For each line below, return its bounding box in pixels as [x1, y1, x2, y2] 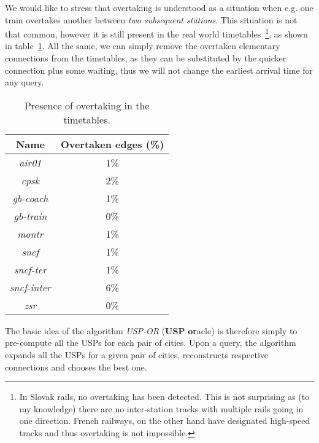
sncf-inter [10, 280, 51, 294]
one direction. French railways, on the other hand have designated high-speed [19, 414, 310, 427]
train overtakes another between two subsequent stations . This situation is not [5, 13, 298, 26]
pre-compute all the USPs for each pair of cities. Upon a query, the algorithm [5, 336, 296, 349]
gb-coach [12, 190, 48, 205]
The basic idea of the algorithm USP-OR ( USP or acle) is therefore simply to [5, 324, 298, 337]
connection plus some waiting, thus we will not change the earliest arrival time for [5, 63, 313, 76]
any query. [5, 76, 44, 88]
